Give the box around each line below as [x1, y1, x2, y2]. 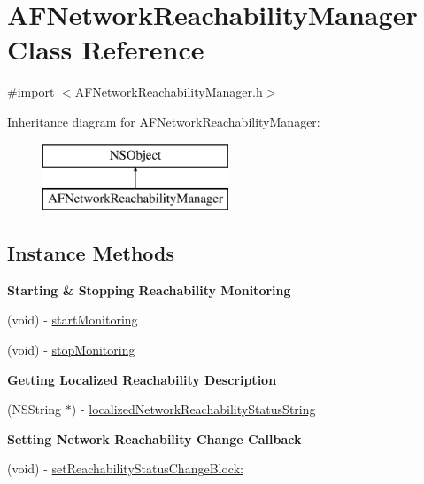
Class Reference [7, 31, 204, 67]
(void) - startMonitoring [7, 310, 138, 329]
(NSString [7, 400, 62, 418]
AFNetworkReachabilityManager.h [74, 82, 263, 101]
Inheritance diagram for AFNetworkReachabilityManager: [7, 112, 320, 130]
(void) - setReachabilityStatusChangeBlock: [7, 459, 243, 478]
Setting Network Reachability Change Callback [7, 429, 302, 448]
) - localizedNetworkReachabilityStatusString [71, 400, 316, 418]
